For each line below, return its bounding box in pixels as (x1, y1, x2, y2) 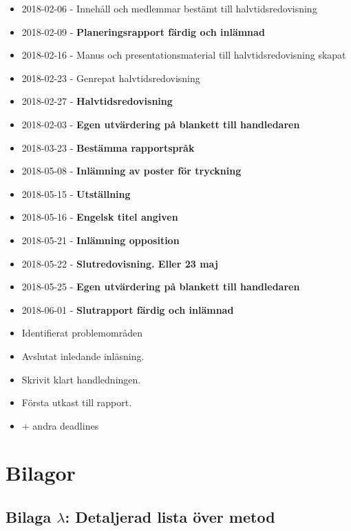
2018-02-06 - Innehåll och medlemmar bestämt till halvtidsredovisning (21, 1, 317, 15)
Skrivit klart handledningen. (21, 372, 141, 386)
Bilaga (6, 506, 52, 528)
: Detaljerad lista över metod (65, 506, 275, 528)
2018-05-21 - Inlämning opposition (21, 232, 180, 247)
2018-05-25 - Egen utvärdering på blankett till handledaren (21, 279, 300, 294)
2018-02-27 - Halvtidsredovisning (21, 94, 173, 108)
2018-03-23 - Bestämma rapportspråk (21, 140, 195, 154)
